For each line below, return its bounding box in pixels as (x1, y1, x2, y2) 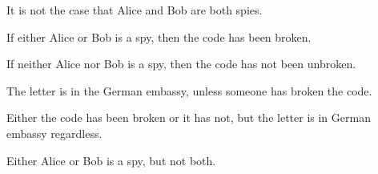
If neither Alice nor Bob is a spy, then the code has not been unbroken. (6, 55, 356, 72)
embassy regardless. (6, 124, 103, 141)
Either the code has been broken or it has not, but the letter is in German (6, 109, 371, 126)
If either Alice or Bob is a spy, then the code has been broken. (6, 28, 312, 45)
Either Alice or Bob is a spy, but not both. (6, 152, 216, 168)
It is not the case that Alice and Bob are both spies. (6, 2, 263, 18)
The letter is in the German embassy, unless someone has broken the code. (6, 82, 372, 99)
